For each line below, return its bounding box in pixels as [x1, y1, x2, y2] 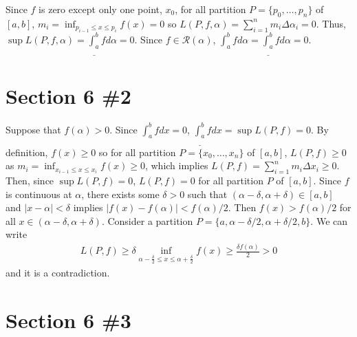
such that [187, 186, 228, 201]
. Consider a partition [101, 213, 193, 228]
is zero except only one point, [39, 2, 162, 16]
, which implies [144, 158, 208, 173]
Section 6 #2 [6, 82, 131, 110]
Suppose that [6, 122, 61, 136]
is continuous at [6, 186, 72, 201]
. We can [310, 213, 348, 228]
